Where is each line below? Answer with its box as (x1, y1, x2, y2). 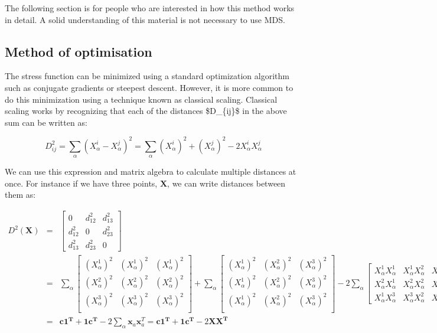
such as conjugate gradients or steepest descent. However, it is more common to (5, 81, 293, 93)
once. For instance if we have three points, (5, 177, 158, 189)
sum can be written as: (5, 116, 87, 128)
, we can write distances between (167, 177, 286, 189)
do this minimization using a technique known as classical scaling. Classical (5, 93, 278, 105)
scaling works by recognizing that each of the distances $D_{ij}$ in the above (5, 105, 287, 117)
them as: (5, 188, 36, 201)
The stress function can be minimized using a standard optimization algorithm (5, 70, 289, 82)
